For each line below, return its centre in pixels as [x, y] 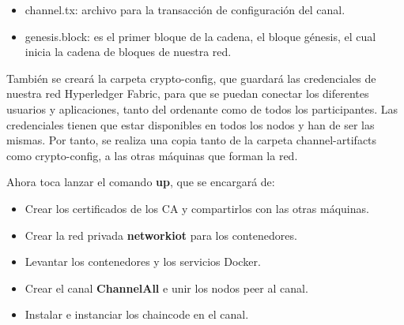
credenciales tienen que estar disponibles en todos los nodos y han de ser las [191, 124]
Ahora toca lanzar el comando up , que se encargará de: [141, 182]
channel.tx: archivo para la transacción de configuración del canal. [185, 9]
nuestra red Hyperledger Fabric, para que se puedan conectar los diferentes [188, 93]
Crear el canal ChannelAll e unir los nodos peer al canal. [166, 288]
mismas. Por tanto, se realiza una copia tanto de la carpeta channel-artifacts [192, 140]
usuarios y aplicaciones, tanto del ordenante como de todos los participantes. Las [202, 108]
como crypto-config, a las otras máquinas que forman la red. [152, 155]
